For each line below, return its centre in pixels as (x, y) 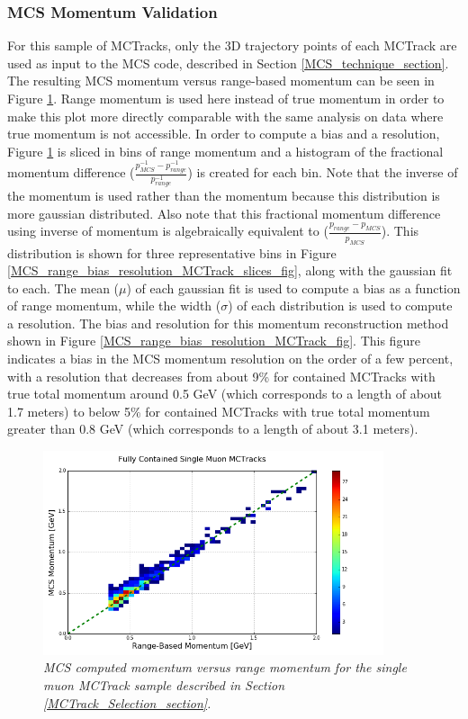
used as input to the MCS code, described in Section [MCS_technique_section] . (228, 63)
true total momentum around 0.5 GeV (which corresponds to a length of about (225, 394)
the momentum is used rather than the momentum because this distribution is (224, 196)
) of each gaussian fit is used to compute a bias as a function (293, 288)
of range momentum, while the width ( (114, 306)
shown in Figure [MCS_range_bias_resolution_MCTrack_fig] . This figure (214, 341)
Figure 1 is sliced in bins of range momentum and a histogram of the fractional (225, 151)
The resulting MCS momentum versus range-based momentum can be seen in (221, 81)
